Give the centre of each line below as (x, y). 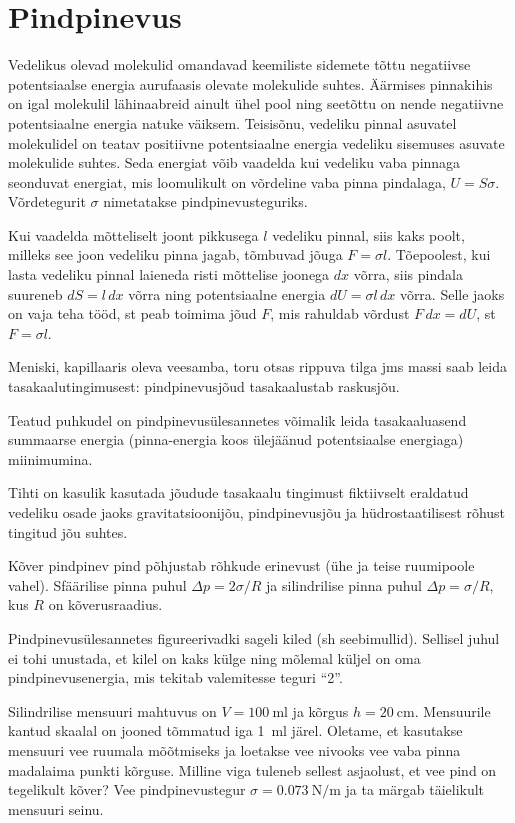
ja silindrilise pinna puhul (344, 584)
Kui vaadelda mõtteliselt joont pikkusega (133, 234)
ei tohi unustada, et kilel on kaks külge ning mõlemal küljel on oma (214, 657)
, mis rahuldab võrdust (340, 313)
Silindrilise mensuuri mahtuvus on (112, 710)
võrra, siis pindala (408, 274)
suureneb (35, 293)
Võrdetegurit (47, 201)
